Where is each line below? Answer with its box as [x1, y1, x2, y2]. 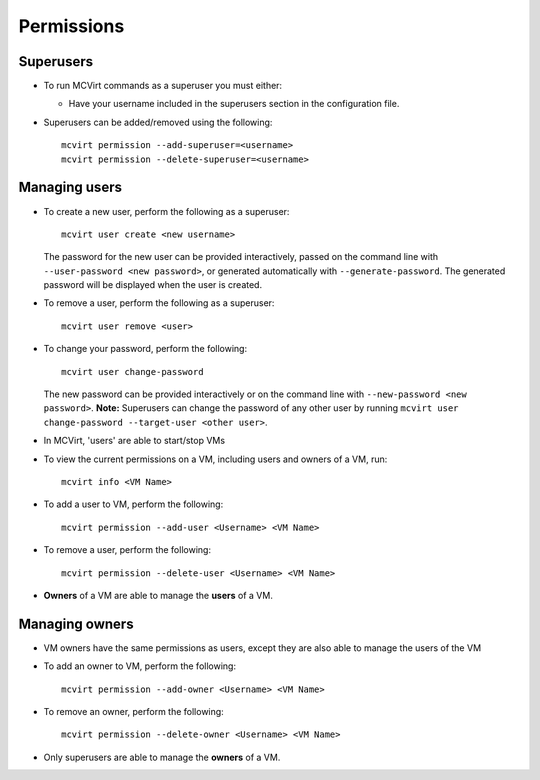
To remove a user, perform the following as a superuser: [43, 297, 275, 309]
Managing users [18, 179, 122, 196]
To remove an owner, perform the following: [43, 706, 224, 718]
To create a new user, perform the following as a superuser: [43, 205, 290, 217]
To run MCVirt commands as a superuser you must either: [43, 80, 283, 92]
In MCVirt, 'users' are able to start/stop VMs [43, 435, 225, 447]
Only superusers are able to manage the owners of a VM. [43, 751, 281, 763]
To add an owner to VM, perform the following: [43, 660, 237, 672]
